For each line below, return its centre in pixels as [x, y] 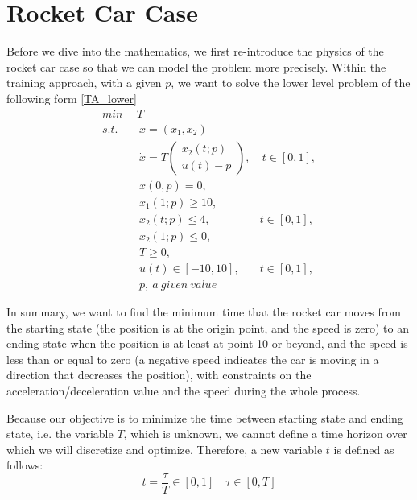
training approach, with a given [84, 83]
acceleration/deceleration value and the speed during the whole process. [184, 390]
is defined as [364, 449]
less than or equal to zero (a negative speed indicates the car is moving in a [193, 359]
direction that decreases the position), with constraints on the [159, 375]
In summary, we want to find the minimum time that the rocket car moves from [204, 312]
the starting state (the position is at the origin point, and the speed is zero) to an [208, 327]
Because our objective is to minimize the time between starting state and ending [205, 417]
